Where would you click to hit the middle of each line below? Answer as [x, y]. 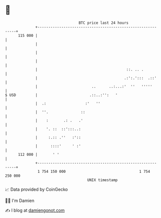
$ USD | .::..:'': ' [61, 95]
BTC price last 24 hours [104, 23]
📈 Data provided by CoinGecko [37, 189]
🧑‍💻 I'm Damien [20, 201]
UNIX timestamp [102, 180]
